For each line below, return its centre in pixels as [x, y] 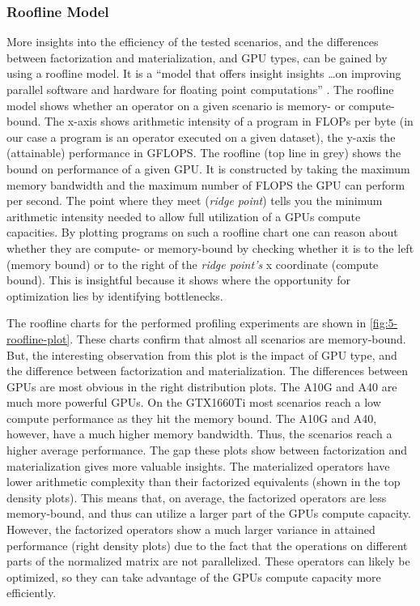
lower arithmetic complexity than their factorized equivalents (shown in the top [204, 482]
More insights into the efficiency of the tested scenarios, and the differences [193, 42]
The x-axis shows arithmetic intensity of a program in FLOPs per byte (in [229, 121]
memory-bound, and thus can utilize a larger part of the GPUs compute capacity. [209, 513]
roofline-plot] [38, 338]
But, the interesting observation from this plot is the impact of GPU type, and [202, 354]
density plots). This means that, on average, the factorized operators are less [197, 497]
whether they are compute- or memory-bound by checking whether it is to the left [210, 248]
